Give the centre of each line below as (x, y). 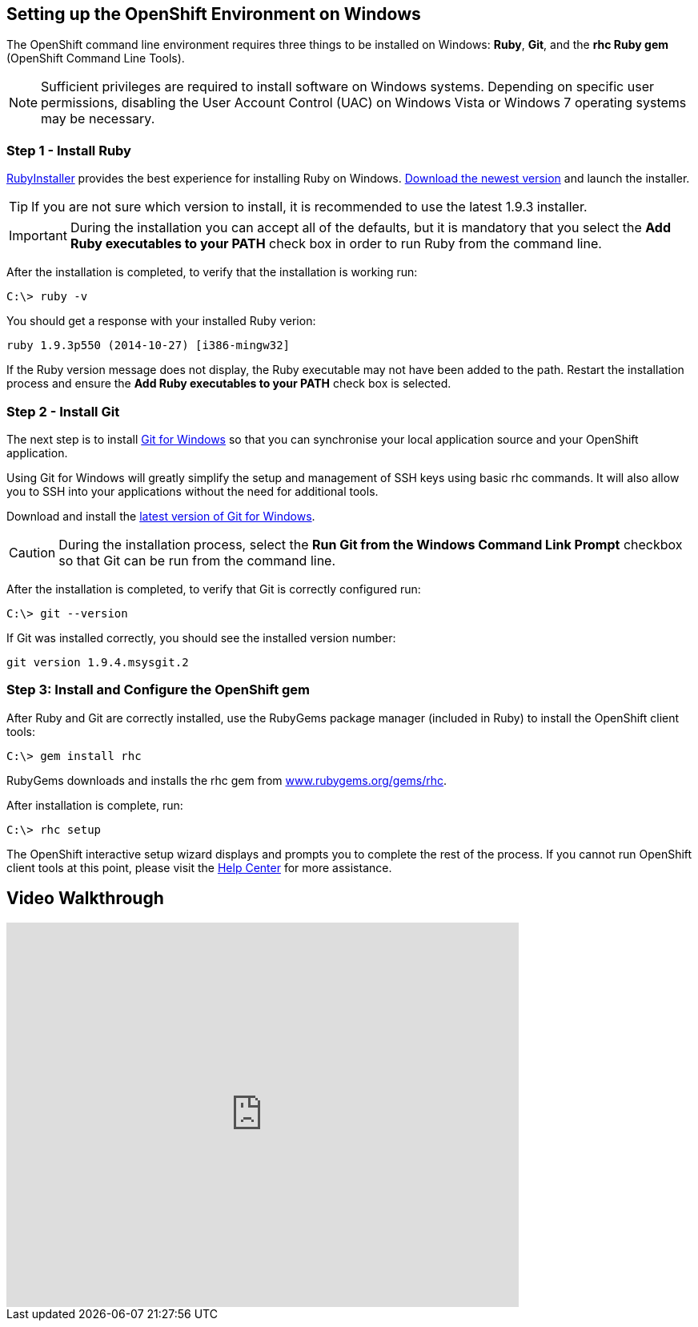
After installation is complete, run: (95, 805)
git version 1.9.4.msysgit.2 (98, 662)
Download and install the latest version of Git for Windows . (161, 516)
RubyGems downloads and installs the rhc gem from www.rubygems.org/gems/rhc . (227, 780)
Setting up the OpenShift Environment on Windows (214, 14)
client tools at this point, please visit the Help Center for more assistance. (199, 867)
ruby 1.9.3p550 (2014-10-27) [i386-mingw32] (148, 346)
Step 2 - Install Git (63, 411)
